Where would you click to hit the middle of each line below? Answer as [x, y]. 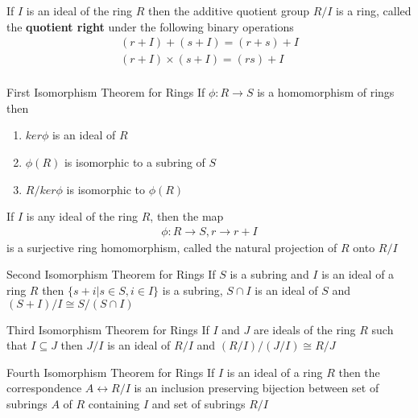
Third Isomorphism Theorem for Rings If [108, 329]
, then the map [187, 216]
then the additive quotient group [228, 10]
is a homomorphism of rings [326, 92]
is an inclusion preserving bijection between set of [257, 388]
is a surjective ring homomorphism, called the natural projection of [172, 247]
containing [114, 404]
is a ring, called [374, 10]
